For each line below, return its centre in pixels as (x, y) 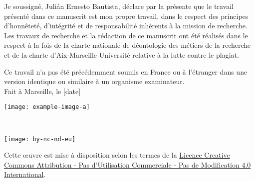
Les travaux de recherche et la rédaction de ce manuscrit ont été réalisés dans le (126, 35)
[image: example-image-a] (47, 107)
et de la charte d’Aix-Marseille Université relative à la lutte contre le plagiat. (122, 54)
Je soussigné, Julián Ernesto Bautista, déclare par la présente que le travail (119, 6)
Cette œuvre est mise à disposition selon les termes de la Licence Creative (117, 155)
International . (25, 174)
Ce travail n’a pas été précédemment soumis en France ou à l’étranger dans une (126, 71)
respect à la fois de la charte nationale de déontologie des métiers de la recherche (127, 45)
